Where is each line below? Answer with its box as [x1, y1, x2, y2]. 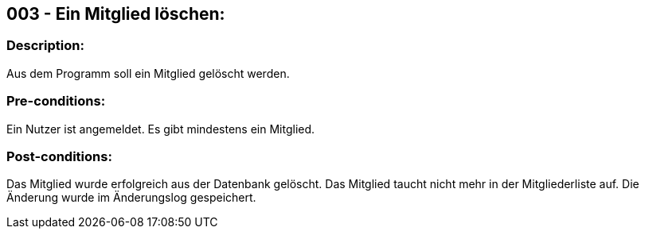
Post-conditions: [6, 148, 112, 164]
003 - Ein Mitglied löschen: [6, 4, 225, 24]
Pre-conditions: [6, 93, 106, 110]
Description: [6, 37, 84, 54]
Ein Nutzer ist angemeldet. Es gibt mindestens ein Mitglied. [6, 121, 315, 136]
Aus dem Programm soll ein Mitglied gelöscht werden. [6, 66, 290, 80]
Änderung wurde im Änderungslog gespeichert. [6, 191, 256, 205]
